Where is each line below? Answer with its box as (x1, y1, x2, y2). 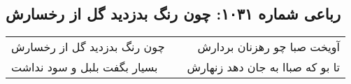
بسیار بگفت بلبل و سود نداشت (11, 59, 158, 76)
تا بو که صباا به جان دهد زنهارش (187, 59, 340, 76)
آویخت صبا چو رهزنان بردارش (197, 38, 340, 55)
